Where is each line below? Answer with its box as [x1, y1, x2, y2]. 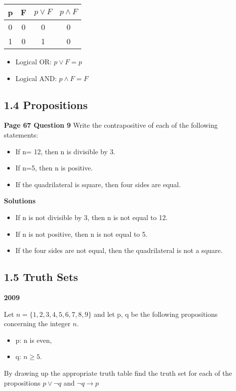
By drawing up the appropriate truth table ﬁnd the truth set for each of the [4, 367, 232, 378]
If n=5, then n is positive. [15, 163, 93, 173]
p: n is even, [15, 335, 52, 345]
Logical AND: [15, 73, 57, 83]
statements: [4, 129, 38, 140]
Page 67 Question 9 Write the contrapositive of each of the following [4, 120, 218, 130]
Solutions [4, 195, 36, 206]
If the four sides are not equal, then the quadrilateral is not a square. [15, 245, 223, 255]
